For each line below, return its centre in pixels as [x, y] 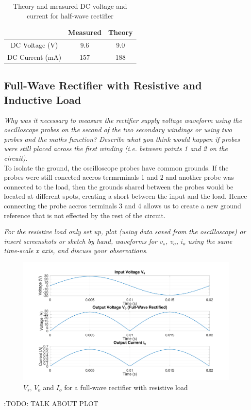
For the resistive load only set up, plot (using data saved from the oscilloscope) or [125, 231]
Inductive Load [43, 99]
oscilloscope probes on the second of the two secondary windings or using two [118, 129]
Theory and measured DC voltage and [70, 6]
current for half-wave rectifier [70, 15]
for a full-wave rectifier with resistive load [126, 387]
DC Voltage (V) [34, 45]
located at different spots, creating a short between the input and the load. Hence [125, 196]
